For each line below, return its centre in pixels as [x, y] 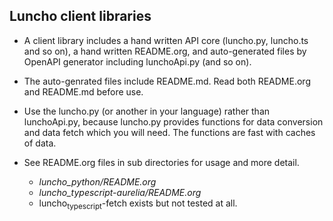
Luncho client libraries [80, 16]
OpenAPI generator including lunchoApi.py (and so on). [137, 61]
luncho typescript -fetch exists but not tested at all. [138, 204]
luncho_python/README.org [97, 181]
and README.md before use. [83, 91]
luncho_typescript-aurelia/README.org [120, 192]
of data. [40, 143]
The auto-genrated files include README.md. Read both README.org [167, 81]
